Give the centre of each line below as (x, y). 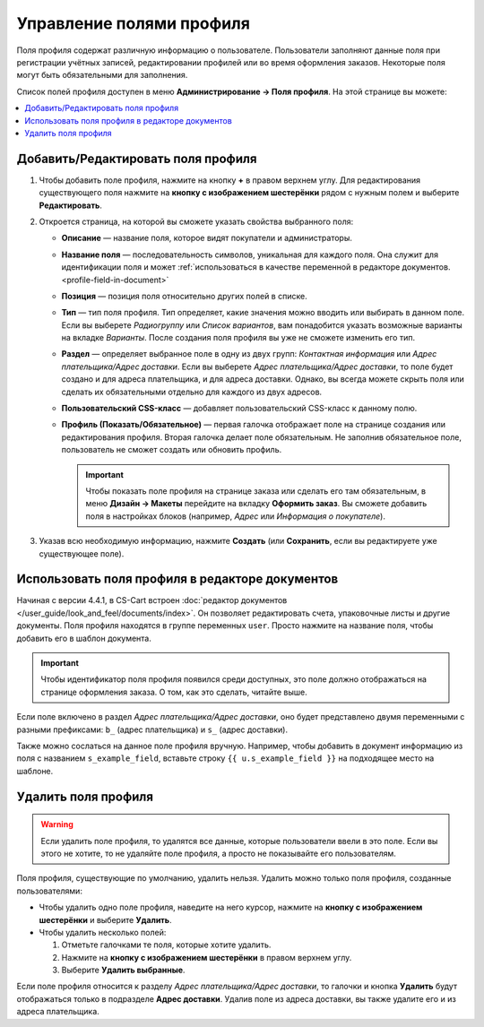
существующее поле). (82, 553)
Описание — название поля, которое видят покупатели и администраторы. (207, 238)
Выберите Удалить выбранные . (123, 970)
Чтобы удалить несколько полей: (103, 932)
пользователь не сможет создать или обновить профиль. (172, 450)
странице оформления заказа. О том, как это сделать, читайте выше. (174, 692)
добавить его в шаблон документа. (84, 638)
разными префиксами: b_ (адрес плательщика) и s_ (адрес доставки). (152, 729)
